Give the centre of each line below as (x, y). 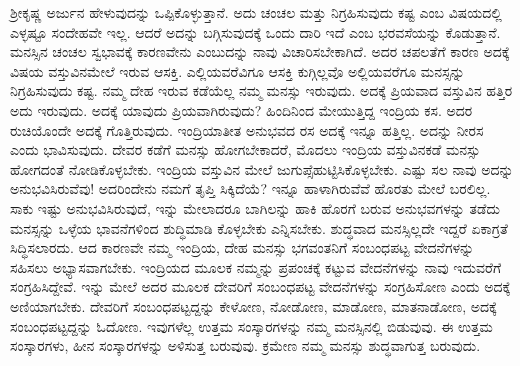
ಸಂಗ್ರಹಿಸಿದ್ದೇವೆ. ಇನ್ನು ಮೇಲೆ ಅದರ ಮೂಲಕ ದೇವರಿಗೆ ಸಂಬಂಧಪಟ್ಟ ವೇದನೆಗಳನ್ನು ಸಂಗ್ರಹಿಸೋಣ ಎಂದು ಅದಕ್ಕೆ (260, 286)
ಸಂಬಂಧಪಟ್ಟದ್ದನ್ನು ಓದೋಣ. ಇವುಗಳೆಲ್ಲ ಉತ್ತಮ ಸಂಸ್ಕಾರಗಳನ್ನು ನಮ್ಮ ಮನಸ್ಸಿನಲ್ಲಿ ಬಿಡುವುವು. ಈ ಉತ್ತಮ (251, 325)
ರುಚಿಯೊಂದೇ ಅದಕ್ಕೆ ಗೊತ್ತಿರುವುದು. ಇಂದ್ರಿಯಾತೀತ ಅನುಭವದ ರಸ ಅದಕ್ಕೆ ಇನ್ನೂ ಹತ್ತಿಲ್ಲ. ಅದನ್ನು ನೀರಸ (247, 129)
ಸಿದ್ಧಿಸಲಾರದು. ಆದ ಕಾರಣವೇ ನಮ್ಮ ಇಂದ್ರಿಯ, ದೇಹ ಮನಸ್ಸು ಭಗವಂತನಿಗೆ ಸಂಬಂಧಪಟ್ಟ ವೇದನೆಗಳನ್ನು (242, 247)
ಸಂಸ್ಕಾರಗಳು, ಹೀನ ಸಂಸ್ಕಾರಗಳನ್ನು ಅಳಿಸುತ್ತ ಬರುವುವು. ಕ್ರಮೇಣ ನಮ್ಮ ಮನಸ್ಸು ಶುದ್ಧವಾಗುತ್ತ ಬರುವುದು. (245, 345)
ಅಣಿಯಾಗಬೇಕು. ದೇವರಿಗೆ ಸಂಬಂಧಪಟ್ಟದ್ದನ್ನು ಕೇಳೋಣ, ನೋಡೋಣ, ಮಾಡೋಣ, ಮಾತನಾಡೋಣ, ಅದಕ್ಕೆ (253, 305)
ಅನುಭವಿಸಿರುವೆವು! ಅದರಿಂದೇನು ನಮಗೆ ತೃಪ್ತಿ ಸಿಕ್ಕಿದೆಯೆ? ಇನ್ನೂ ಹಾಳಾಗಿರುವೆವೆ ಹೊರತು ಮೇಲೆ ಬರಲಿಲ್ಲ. (250, 188)
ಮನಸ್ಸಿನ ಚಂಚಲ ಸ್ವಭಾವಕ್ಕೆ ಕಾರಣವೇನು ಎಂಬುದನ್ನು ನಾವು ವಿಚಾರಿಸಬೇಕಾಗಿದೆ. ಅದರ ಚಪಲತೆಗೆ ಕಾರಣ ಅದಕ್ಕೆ (260, 51)
